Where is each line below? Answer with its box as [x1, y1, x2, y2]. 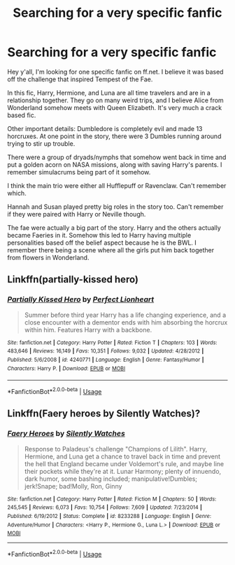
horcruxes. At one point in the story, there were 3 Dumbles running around [7, 132, 222, 140]
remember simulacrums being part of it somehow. [7, 168, 151, 176]
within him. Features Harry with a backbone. [24, 325, 152, 334]
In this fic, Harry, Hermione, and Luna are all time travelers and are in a [7, 88, 211, 97]
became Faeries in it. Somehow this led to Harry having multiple [7, 231, 192, 239]
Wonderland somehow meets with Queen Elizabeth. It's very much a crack [7, 103, 222, 111]
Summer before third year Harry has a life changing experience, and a [24, 311, 226, 319]
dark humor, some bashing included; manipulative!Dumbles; [24, 475, 198, 483]
